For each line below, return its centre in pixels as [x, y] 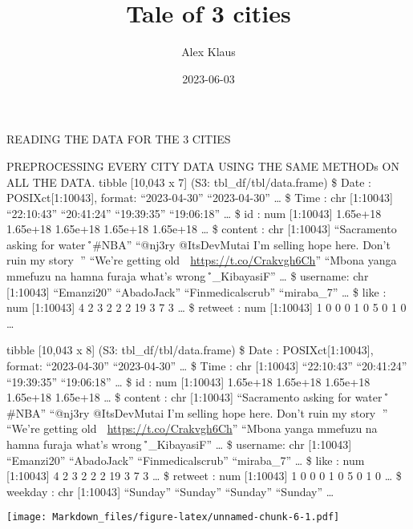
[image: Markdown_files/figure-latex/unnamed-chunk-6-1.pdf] [173, 517]
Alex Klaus [209, 52]
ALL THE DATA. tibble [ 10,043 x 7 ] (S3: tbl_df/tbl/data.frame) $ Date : [189, 182]
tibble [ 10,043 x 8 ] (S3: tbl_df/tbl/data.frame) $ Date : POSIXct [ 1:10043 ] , [190, 350]
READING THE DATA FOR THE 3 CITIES [119, 139]
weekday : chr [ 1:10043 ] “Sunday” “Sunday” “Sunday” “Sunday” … [170, 491]
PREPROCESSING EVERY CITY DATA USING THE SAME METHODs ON [203, 166]
